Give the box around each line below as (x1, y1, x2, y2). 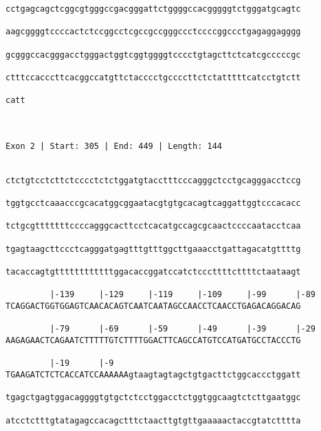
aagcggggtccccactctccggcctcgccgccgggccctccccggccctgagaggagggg (5, 27, 301, 37)
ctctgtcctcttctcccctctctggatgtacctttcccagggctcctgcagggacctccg (5, 175, 301, 185)
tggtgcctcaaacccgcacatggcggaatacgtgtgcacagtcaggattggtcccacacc (5, 198, 301, 209)
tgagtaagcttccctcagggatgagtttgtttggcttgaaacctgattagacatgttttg (5, 244, 301, 254)
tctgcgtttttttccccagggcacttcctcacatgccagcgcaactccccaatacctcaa (5, 221, 301, 231)
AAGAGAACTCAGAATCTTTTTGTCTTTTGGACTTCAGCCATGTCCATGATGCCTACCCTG (5, 336, 301, 346)
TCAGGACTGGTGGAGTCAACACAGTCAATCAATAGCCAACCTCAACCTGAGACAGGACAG (5, 301, 301, 312)
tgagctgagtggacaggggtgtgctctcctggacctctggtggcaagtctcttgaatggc (5, 393, 301, 403)
